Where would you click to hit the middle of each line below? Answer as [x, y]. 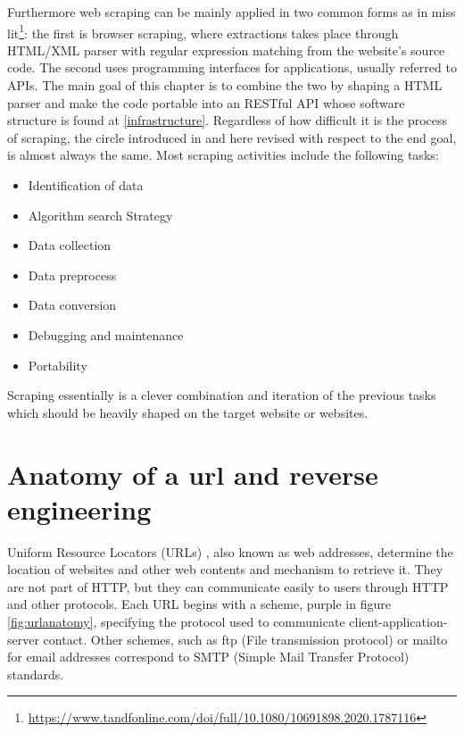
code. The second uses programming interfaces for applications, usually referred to [232, 67]
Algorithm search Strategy [100, 215]
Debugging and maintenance [106, 334]
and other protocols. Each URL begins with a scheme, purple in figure [199, 604]
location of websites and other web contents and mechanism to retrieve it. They [225, 569]
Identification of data [86, 185]
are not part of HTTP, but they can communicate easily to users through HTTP [228, 586]
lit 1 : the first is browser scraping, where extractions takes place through [203, 31]
